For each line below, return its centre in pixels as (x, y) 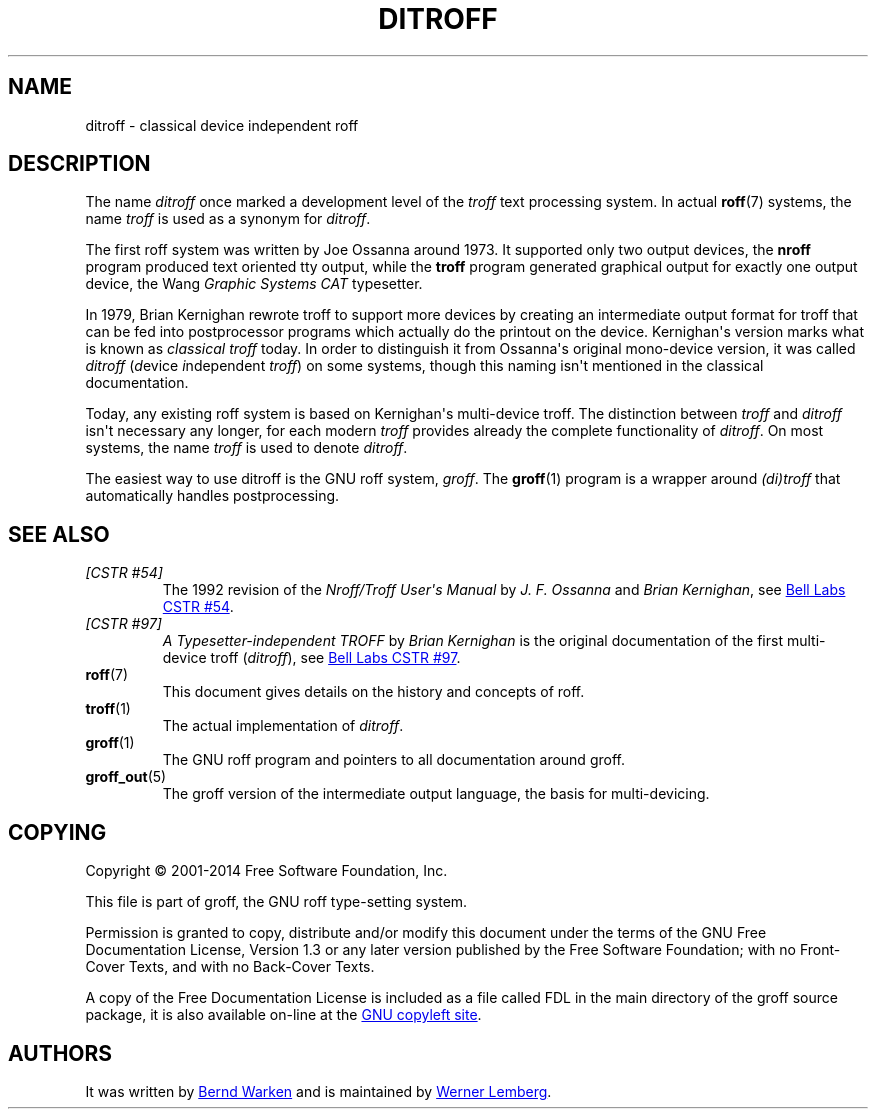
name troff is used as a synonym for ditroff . (228, 219)
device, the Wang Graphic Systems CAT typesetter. (254, 284)
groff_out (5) (126, 777)
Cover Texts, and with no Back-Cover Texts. (230, 967)
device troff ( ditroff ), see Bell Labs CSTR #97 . (311, 658)
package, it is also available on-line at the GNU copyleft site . (283, 1015)
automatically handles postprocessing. (212, 496)
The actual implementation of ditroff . (283, 726)
